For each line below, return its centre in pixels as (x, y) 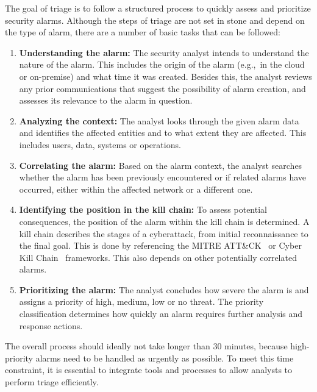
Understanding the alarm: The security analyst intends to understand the (164, 52)
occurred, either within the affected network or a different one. (136, 189)
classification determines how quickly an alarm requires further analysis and (161, 314)
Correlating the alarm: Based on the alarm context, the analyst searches (161, 165)
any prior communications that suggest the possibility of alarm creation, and (162, 88)
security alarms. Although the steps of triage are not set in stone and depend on (155, 20)
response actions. (51, 325)
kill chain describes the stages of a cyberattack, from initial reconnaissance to (164, 233)
